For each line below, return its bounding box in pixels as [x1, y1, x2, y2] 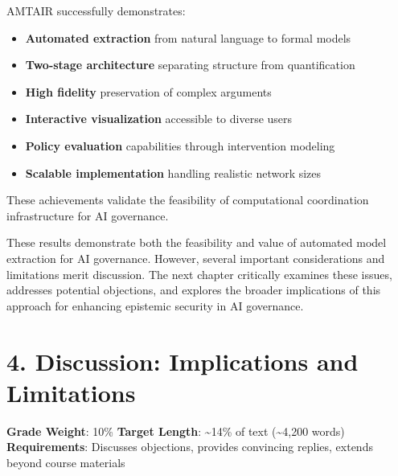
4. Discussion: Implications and [6, 344, 359, 377]
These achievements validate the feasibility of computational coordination [6, 191, 369, 208]
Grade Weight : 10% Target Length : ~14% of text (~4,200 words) [6, 422, 345, 439]
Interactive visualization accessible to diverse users [25, 110, 293, 127]
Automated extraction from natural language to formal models [25, 29, 351, 46]
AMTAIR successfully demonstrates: [6, 2, 186, 18]
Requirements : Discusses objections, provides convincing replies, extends [6, 438, 373, 455]
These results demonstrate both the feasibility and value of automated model [6, 234, 387, 251]
